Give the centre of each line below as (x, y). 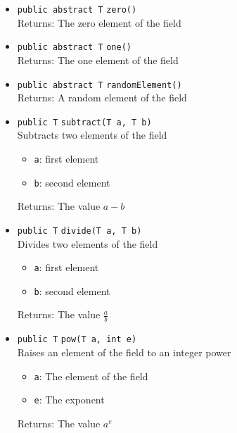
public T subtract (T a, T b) (84, 122)
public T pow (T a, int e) (77, 340)
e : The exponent (69, 400)
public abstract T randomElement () (100, 85)
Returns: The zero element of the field (99, 22)
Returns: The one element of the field (98, 59)
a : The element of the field (91, 376)
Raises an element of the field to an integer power (124, 352)
